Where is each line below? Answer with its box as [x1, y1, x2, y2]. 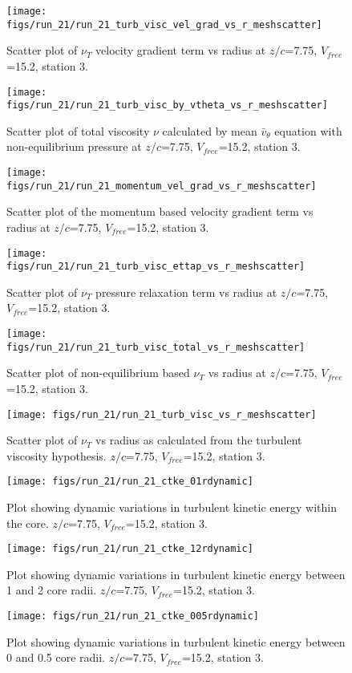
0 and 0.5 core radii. [6, 649, 105, 666]
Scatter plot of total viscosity [6, 122, 150, 139]
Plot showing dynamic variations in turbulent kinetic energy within [6, 499, 337, 515]
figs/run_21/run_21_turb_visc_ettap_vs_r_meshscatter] [6, 261, 305, 273]
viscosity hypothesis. [6, 447, 107, 464]
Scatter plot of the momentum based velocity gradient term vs [6, 203, 314, 220]
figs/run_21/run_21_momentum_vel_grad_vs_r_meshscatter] [6, 180, 317, 192]
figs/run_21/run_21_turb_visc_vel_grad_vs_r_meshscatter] [6, 18, 322, 30]
